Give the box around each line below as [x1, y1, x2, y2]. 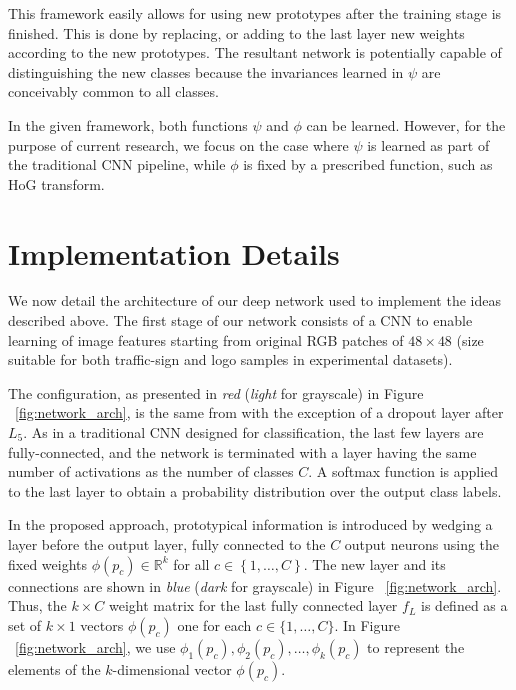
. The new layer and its [303, 553, 446, 574]
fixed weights [8, 553, 88, 574]
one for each [177, 614, 252, 635]
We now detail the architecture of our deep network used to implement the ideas [8, 290, 501, 311]
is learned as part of [367, 134, 490, 155]
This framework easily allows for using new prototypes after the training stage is [8, 3, 502, 23]
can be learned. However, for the [306, 114, 506, 135]
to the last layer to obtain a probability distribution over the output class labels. [8, 480, 502, 501]
